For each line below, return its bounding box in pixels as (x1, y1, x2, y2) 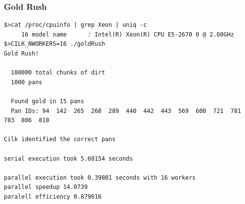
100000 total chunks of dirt (11, 69, 105, 76)
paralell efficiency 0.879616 (4, 193, 102, 200)
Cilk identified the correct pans (4, 136, 116, 143)
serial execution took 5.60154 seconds (4, 155, 133, 162)
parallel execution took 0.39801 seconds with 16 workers (4, 174, 196, 181)
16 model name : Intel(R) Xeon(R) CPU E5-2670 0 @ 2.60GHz (21, 31, 234, 38)
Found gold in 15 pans (11, 97, 84, 105)
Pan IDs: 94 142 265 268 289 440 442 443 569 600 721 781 (11, 107, 241, 114)
